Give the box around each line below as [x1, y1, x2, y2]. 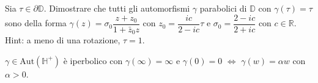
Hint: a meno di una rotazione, [5, 34, 120, 46]
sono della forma [5, 16, 67, 29]
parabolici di [199, 2, 247, 14]
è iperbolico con [63, 54, 123, 67]
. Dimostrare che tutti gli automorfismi [43, 2, 190, 14]
